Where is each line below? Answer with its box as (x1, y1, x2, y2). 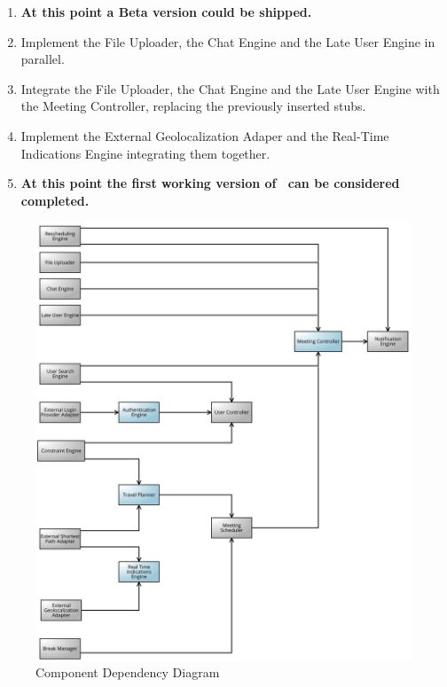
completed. (20, 191, 90, 209)
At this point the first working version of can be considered (20, 174, 400, 192)
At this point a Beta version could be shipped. (20, 3, 312, 20)
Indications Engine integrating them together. (20, 144, 271, 162)
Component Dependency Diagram (35, 663, 220, 682)
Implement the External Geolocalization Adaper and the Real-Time (20, 126, 389, 144)
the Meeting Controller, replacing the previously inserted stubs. (20, 97, 366, 115)
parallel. (20, 50, 65, 68)
